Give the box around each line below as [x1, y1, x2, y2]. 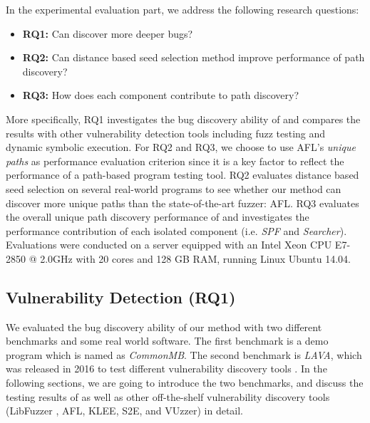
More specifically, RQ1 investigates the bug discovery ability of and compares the [6, 111, 361, 126]
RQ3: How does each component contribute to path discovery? [22, 88, 299, 103]
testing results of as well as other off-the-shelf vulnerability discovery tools [6, 389, 330, 404]
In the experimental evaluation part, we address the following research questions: [6, 2, 359, 16]
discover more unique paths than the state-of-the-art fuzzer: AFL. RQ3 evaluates [6, 195, 359, 210]
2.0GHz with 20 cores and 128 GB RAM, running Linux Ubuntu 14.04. [40, 251, 351, 266]
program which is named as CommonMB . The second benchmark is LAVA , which [6, 347, 362, 362]
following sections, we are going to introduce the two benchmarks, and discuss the [6, 375, 364, 390]
